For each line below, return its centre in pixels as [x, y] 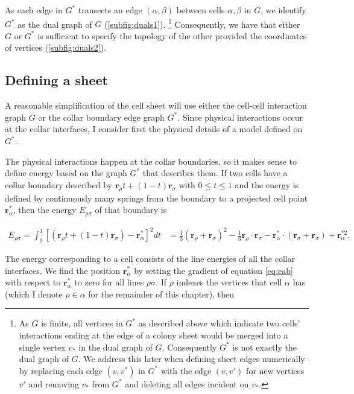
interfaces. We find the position [63, 270]
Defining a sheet [56, 80]
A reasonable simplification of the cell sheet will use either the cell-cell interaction [156, 105]
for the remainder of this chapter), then [161, 294]
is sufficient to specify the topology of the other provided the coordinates [172, 35]
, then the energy [45, 210]
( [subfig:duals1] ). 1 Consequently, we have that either [202, 23]
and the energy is [267, 184]
